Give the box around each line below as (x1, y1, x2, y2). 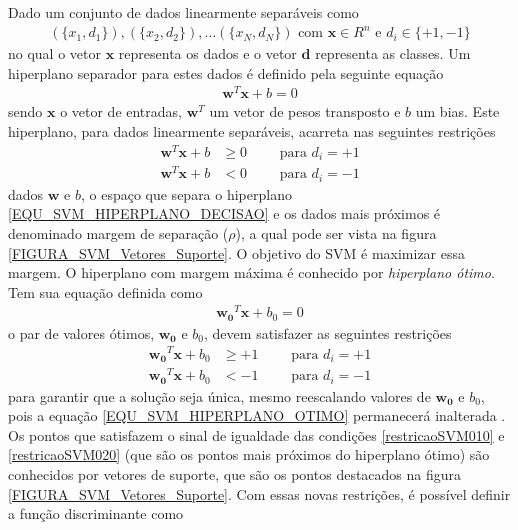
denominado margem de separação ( (8, 222, 229, 243)
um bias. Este (415, 101, 500, 122)
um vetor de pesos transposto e (209, 101, 401, 122)
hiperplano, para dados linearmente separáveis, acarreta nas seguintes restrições (8, 121, 496, 142)
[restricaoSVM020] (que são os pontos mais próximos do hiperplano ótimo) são (8, 444, 490, 465)
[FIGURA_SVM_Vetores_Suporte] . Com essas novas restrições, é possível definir (8, 483, 511, 504)
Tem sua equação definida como (8, 281, 203, 302)
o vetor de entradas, (60, 101, 183, 122)
